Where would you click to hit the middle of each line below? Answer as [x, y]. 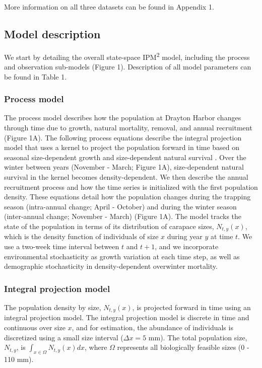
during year [185, 236]
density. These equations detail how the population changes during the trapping [127, 197]
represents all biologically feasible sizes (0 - [183, 347]
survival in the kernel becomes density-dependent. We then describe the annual [126, 177]
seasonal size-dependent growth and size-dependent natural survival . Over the [125, 157]
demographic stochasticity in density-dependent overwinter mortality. [111, 266]
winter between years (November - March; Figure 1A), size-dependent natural [124, 167]
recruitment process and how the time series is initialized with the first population [131, 187]
